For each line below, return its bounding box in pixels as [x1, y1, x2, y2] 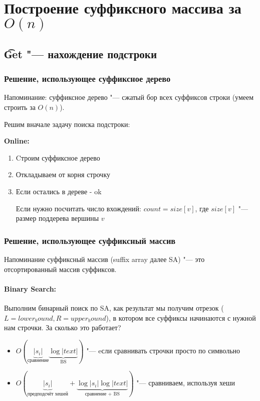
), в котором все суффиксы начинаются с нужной [106, 312, 256, 323]
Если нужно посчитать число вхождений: [16, 203, 141, 213]
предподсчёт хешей [27, 391, 69, 396]
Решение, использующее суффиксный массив [4, 234, 176, 246]
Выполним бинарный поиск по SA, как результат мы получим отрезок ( [4, 302, 224, 313]
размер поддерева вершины [16, 213, 99, 223]
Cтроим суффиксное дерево [16, 152, 100, 163]
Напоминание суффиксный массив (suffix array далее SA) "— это [4, 253, 205, 264]
